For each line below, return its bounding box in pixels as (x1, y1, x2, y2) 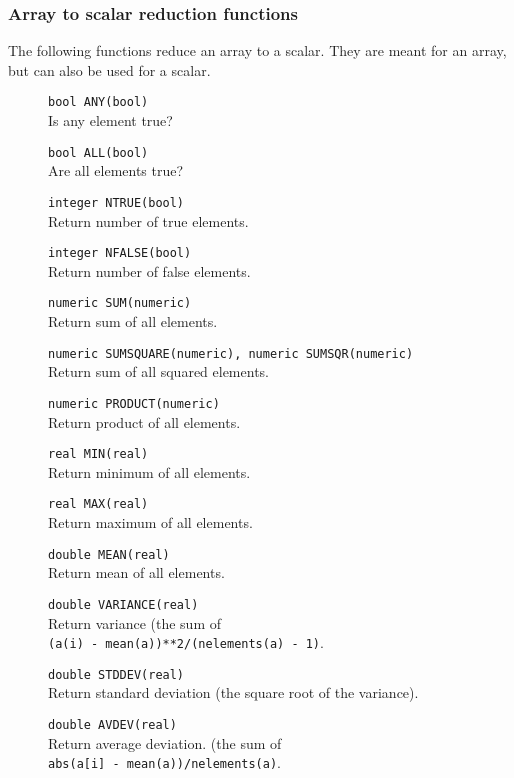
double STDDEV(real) (48, 667, 185, 682)
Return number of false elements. (48, 260, 251, 281)
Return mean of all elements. (48, 562, 225, 583)
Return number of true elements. (48, 210, 249, 231)
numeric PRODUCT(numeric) (48, 396, 220, 411)
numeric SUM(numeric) (48, 296, 192, 311)
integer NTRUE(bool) (48, 195, 185, 210)
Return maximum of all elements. (48, 512, 253, 533)
